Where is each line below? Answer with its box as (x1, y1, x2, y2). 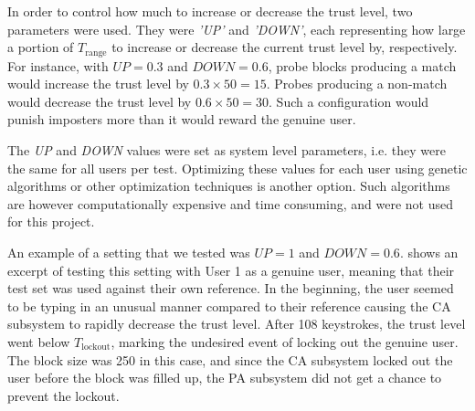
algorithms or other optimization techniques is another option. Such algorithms (7, 176, 450, 195)
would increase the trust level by (7, 74, 189, 93)
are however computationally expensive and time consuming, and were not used (7, 194, 453, 213)
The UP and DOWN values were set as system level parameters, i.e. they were (7, 141, 446, 160)
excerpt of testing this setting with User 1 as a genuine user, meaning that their (7, 260, 455, 279)
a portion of (7, 37, 74, 57)
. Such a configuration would (269, 91, 429, 111)
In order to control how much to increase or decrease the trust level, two (7, 2, 413, 20)
